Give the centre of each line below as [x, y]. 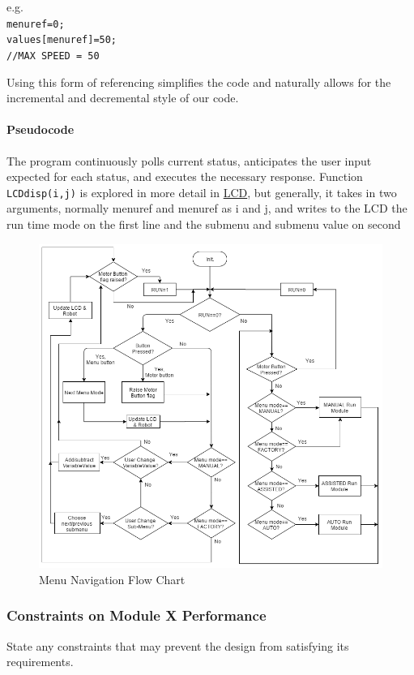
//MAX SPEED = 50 [53, 56]
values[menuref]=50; [62, 40]
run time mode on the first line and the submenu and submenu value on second [204, 224]
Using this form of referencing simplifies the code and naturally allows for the [199, 82]
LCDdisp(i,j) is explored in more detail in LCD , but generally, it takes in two [202, 192]
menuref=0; [36, 24]
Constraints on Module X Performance [137, 615]
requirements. [40, 662]
